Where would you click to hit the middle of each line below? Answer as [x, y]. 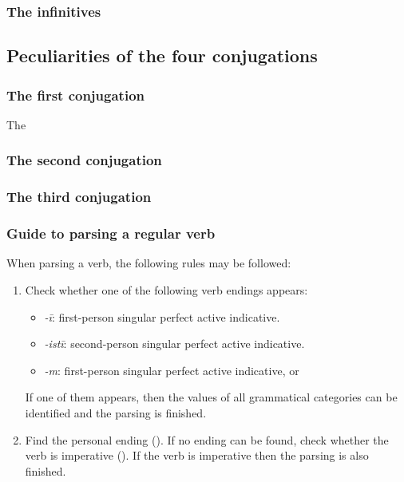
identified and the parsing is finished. [116, 412]
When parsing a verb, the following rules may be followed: [149, 263]
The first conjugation [75, 95]
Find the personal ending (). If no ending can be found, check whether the [207, 439]
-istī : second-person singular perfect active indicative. [174, 344]
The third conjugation [79, 197]
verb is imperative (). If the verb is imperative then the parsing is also [197, 455]
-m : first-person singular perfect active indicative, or [172, 370]
